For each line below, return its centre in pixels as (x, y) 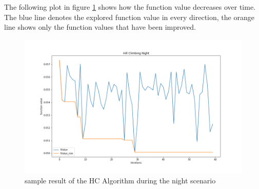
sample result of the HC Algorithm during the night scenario (120, 181)
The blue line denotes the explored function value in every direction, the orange (129, 17)
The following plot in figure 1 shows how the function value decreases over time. (130, 7)
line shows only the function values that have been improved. (100, 27)
